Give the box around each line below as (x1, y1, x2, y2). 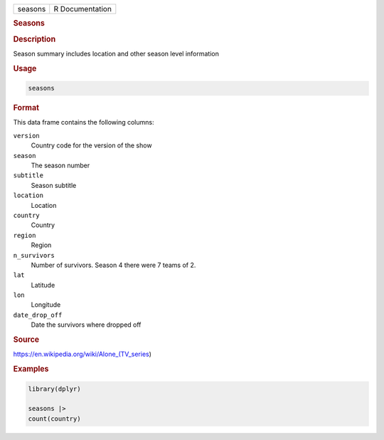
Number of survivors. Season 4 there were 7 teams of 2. (31, 261, 196, 269)
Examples (13, 364, 49, 374)
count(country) (28, 414, 81, 423)
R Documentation (53, 4, 112, 14)
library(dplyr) (28, 384, 81, 393)
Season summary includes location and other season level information (13, 49, 220, 58)
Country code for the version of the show (31, 141, 152, 150)
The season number (31, 161, 90, 169)
